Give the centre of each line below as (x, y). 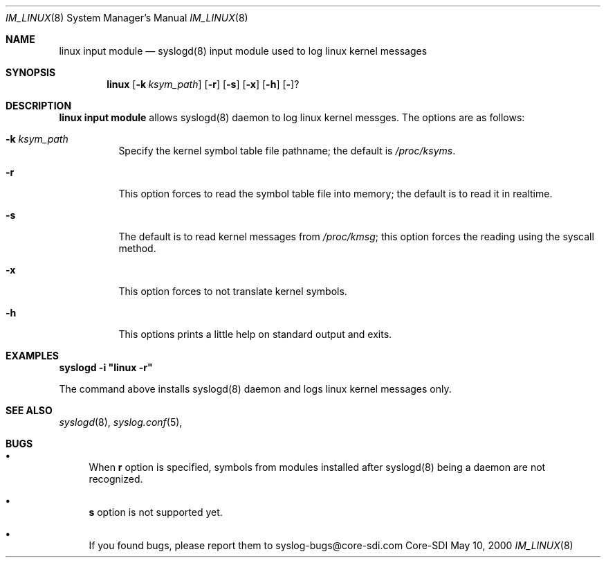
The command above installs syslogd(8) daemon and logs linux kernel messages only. (255, 389)
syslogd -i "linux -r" (106, 367)
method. (137, 248)
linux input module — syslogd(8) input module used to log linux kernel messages (243, 51)
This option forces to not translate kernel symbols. (233, 291)
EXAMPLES (32, 356)
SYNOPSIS (31, 72)
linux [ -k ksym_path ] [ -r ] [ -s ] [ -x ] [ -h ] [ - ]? (203, 84)
